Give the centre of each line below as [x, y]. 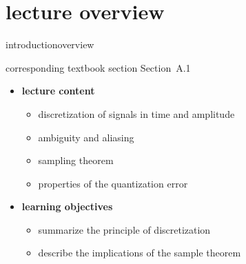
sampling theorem [76, 160]
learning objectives [67, 206]
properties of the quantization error [113, 183]
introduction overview [50, 44]
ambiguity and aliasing [86, 137]
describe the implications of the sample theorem [140, 253]
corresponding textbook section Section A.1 [98, 67]
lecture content [58, 91]
